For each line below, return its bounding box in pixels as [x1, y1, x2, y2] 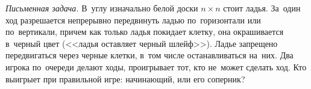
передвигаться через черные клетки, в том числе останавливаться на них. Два [5, 49, 294, 61]
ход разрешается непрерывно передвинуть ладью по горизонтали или [5, 13, 261, 26]
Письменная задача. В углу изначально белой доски [5, 2, 198, 14]
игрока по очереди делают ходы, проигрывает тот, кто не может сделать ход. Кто [5, 60, 307, 73]
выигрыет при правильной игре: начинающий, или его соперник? [5, 72, 245, 85]
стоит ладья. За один [223, 2, 301, 14]
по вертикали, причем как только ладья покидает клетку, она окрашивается [5, 25, 284, 38]
